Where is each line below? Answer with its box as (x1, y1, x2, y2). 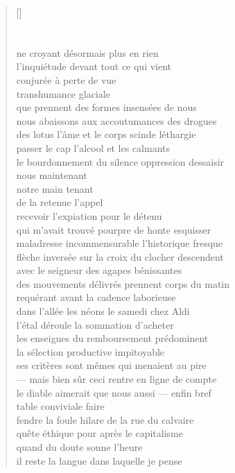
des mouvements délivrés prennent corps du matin (16, 276, 230, 291)
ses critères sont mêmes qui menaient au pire (16, 358, 207, 372)
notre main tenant (16, 181, 94, 196)
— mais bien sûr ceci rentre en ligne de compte (16, 372, 217, 386)
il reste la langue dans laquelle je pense (16, 453, 182, 467)
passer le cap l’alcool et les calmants (16, 140, 170, 155)
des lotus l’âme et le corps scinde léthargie (16, 127, 196, 141)
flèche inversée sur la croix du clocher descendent (16, 249, 224, 264)
